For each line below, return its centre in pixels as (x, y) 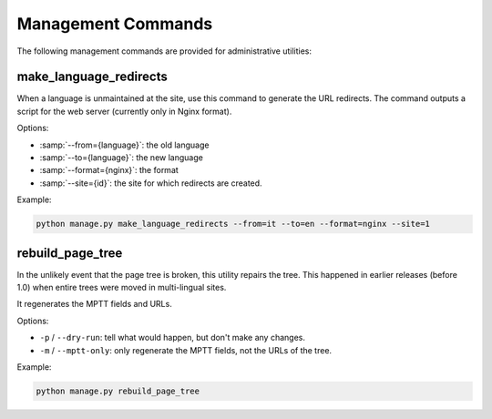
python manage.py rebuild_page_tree (118, 391)
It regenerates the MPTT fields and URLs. (94, 304)
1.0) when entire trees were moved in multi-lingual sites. (122, 288)
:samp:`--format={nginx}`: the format (109, 170)
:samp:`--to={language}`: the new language (122, 158)
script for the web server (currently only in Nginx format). (124, 111)
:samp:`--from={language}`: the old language (124, 145)
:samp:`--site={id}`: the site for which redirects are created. (151, 183)
